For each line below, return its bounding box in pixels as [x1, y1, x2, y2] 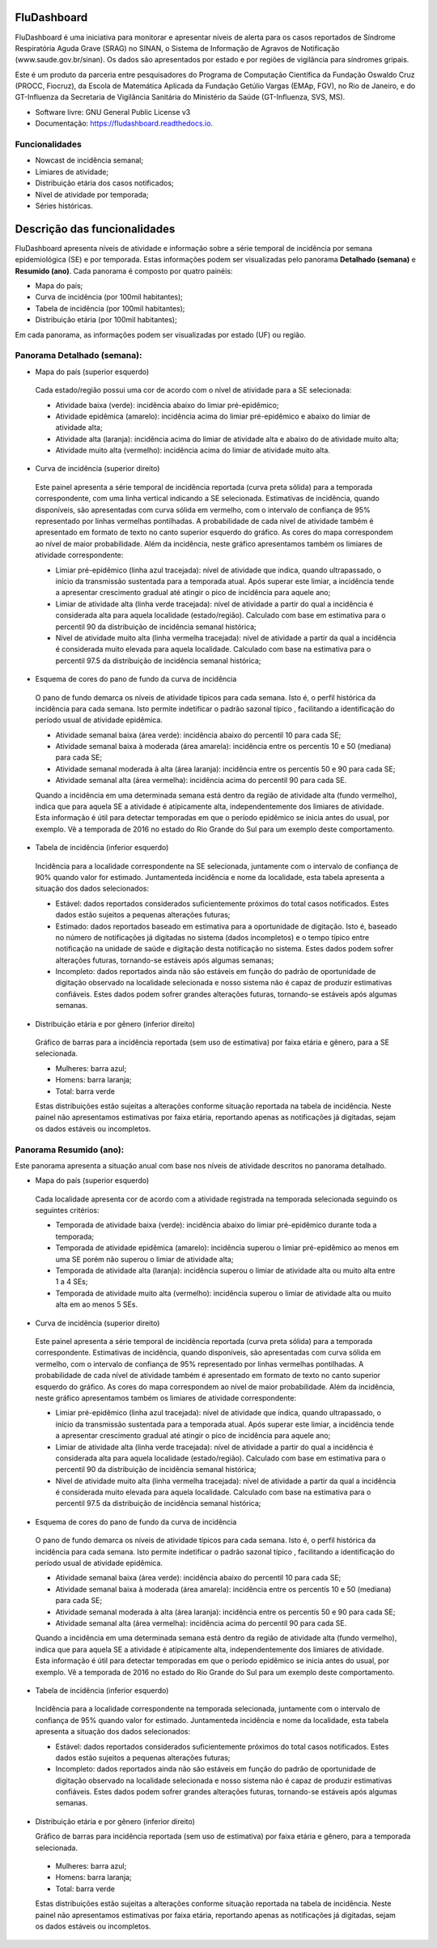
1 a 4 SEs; [55, 1277, 88, 1287]
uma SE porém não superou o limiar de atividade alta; [55, 1254, 234, 1264]
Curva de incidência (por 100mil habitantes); [35, 292, 184, 302]
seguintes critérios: [35, 1206, 100, 1215]
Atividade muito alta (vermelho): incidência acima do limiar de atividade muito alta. [55, 445, 331, 455]
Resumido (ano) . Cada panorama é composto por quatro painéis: [15, 266, 233, 275]
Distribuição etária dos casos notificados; [35, 178, 174, 188]
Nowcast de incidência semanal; [35, 155, 144, 165]
